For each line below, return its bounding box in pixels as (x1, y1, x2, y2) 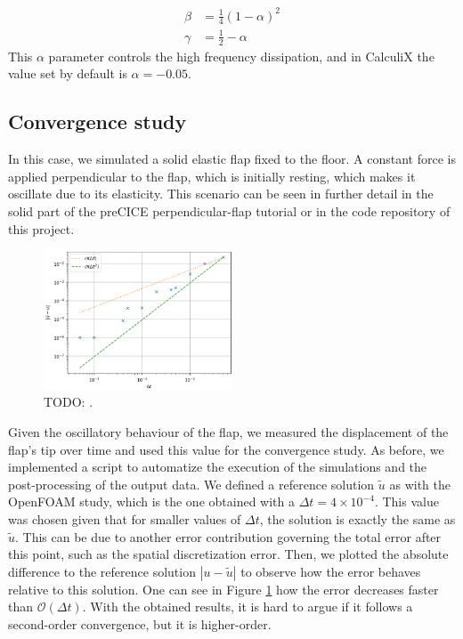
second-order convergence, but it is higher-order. (8, 614, 272, 633)
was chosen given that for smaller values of (8, 509, 241, 528)
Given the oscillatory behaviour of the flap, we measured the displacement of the (8, 422, 449, 441)
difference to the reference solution (8, 562, 196, 580)
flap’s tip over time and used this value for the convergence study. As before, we (8, 440, 444, 458)
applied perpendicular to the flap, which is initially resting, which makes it (8, 166, 416, 185)
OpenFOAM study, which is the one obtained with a (8, 492, 295, 511)
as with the (389, 474, 451, 493)
